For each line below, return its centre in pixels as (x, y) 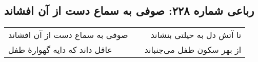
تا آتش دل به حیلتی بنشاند (196, 35)
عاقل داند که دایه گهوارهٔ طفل (60, 50)
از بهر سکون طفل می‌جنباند (193, 50)
